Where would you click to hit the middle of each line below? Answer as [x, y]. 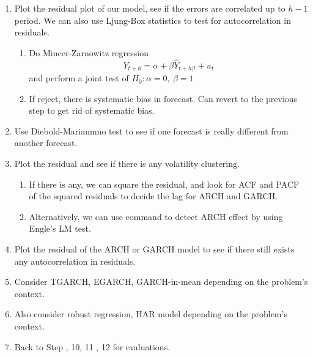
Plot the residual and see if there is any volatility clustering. [127, 164]
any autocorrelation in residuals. [75, 261]
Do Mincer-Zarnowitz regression [89, 52]
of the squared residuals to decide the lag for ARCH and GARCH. [153, 196]
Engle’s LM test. [60, 228]
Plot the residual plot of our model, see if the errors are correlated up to [150, 8]
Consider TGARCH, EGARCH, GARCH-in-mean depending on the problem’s [161, 282]
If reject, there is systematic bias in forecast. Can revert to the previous [163, 98]
